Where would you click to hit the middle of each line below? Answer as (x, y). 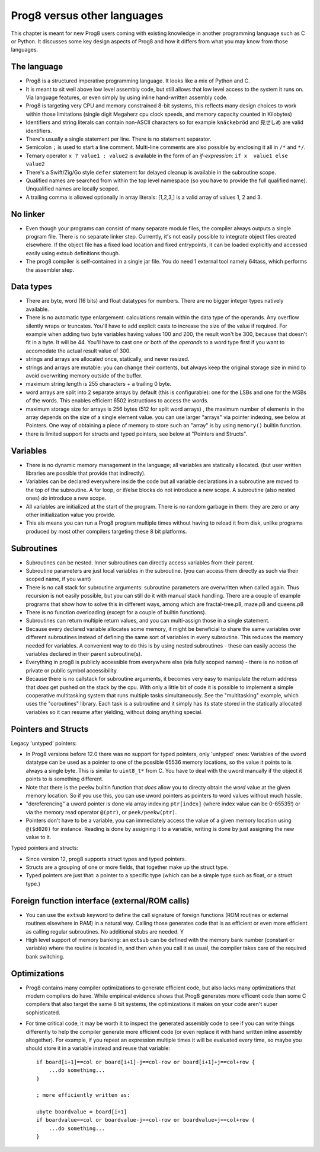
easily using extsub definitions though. (73, 253)
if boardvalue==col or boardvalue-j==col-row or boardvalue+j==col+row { (146, 1120)
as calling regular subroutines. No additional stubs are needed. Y (105, 931)
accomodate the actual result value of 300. (78, 351)
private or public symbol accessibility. (72, 670)
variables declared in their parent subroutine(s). (84, 653)
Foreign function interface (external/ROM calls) (100, 901)
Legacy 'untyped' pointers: (44, 743)
